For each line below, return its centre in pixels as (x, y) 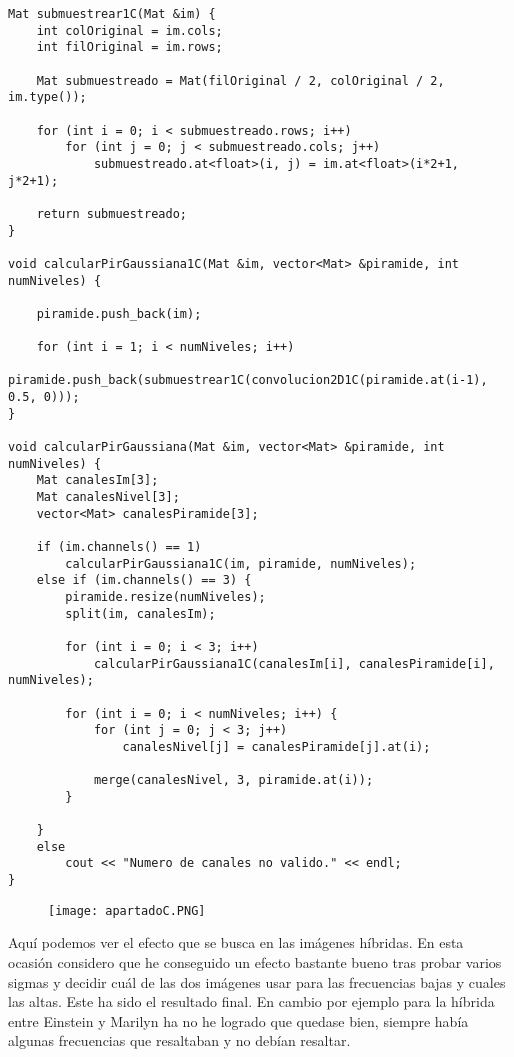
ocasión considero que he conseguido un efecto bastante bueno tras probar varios (255, 962)
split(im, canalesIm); (140, 613)
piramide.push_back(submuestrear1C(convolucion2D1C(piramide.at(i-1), (248, 380)
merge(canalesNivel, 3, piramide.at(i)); (233, 780)
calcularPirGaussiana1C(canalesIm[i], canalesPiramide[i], (294, 663)
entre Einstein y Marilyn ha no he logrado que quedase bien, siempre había (238, 1020)
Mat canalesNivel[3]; (108, 497)
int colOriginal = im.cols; (129, 30)
